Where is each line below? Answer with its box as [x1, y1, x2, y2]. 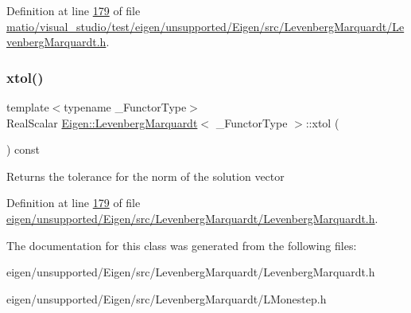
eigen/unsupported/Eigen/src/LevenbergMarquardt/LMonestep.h [6, 290, 327, 307]
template [6, 99, 49, 115]
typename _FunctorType [64, 99, 187, 115]
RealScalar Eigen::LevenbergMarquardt [6, 114, 198, 131]
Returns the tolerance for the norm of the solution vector [6, 167, 285, 184]
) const [6, 141, 41, 158]
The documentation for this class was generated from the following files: [6, 237, 357, 253]
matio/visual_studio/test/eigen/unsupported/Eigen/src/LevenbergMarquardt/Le [6, 18, 405, 34]
